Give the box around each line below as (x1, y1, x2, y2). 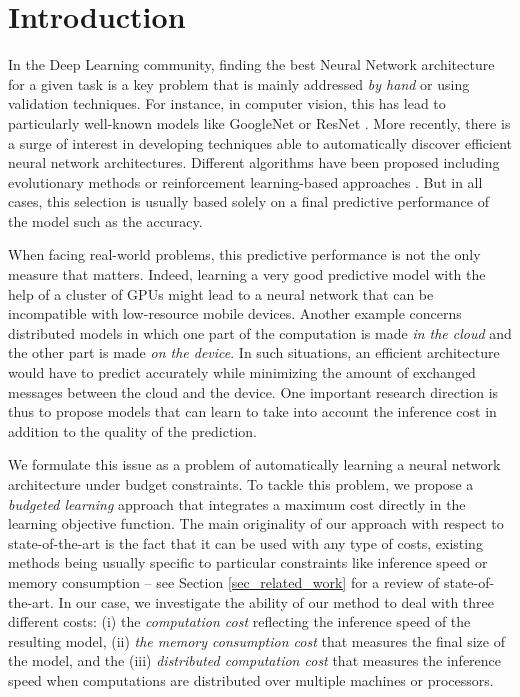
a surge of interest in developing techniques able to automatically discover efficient (8, 132, 512, 153)
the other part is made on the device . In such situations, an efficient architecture (8, 342, 500, 363)
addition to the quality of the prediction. (8, 420, 257, 441)
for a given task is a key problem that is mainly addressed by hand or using (8, 73, 470, 94)
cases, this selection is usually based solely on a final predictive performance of (8, 191, 489, 212)
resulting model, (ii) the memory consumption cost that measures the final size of (8, 630, 505, 651)
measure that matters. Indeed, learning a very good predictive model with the (8, 264, 486, 285)
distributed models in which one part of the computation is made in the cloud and (8, 322, 512, 343)
